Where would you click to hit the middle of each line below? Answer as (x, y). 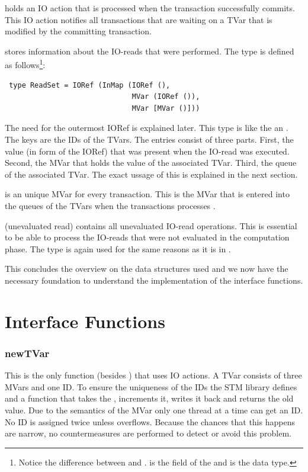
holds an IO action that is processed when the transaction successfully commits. (150, 8)
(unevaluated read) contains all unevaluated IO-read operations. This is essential (151, 225)
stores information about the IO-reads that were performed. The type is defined (150, 51)
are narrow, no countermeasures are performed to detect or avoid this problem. (148, 433)
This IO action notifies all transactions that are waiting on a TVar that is (139, 19)
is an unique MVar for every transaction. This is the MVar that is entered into (147, 194)
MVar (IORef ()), (166, 97)
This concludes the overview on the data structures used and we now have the (147, 269)
